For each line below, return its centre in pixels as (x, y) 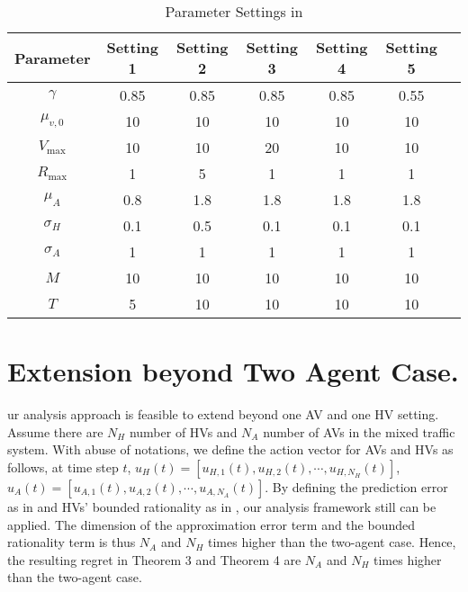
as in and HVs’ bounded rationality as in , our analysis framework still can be (222, 506)
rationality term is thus (72, 542)
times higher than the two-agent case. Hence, (332, 542)
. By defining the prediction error (356, 486)
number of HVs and (183, 431)
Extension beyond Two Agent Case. (233, 371)
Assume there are (55, 431)
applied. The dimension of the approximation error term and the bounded (211, 524)
